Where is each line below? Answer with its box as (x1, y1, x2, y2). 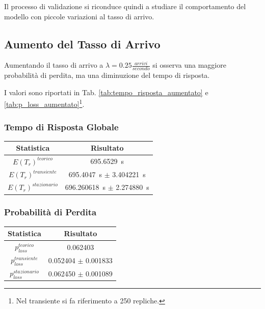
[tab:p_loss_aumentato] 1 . (4, 97, 85, 109)
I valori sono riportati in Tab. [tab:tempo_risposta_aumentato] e (4, 87, 208, 97)
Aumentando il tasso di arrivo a (4, 60, 103, 70)
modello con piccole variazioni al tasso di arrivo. (4, 11, 154, 21)
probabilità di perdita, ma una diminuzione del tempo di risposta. (4, 70, 210, 80)
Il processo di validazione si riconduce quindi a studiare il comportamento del (4, 1, 246, 11)
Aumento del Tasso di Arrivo (4, 36, 161, 51)
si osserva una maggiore (152, 60, 226, 70)
